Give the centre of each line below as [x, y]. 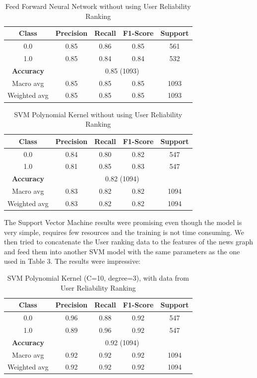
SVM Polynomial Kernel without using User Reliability [98, 114]
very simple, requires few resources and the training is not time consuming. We [124, 232]
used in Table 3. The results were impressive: [72, 261]
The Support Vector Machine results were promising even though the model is [123, 222]
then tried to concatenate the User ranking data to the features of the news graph [129, 242]
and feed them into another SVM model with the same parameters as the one [122, 251]
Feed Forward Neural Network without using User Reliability [98, 6]
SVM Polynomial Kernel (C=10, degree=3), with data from [98, 277]
